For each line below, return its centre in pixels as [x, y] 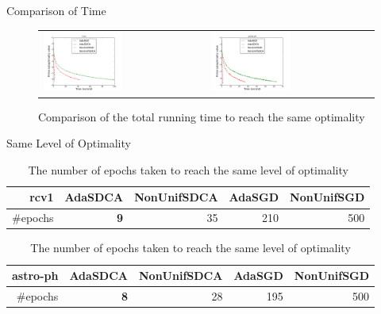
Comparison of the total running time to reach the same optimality [202, 116]
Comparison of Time [56, 10]
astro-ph [35, 275]
